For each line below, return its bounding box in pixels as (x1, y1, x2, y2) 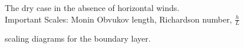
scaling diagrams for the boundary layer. (5, 32, 151, 45)
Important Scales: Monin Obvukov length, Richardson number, (5, 13, 232, 25)
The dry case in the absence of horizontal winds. (5, 2, 180, 13)
